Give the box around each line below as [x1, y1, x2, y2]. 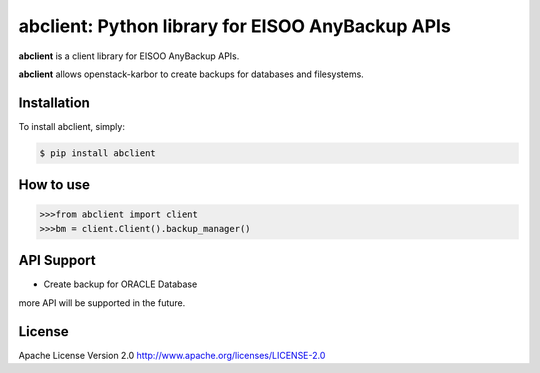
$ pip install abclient [39, 147, 157, 159]
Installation [18, 94, 90, 111]
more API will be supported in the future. [18, 296, 186, 309]
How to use [18, 176, 90, 194]
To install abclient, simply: [18, 120, 125, 132]
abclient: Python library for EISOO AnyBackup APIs [18, 15, 452, 37]
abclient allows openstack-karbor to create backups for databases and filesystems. [18, 68, 364, 80]
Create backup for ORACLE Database [43, 278, 198, 290]
